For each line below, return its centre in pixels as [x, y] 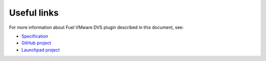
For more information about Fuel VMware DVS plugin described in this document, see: [97, 27]
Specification [35, 36]
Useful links [34, 13]
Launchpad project [41, 50]
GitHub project [36, 43]
